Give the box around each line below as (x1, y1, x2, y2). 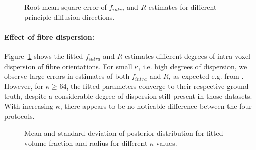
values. (156, 137, 177, 148)
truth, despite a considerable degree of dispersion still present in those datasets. (4, 91, 252, 101)
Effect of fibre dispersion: (4, 31, 95, 42)
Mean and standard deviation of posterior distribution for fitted (24, 128, 223, 138)
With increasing (4, 100, 53, 111)
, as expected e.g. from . (168, 71, 244, 81)
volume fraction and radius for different (24, 137, 148, 148)
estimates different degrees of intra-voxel (125, 50, 251, 61)
